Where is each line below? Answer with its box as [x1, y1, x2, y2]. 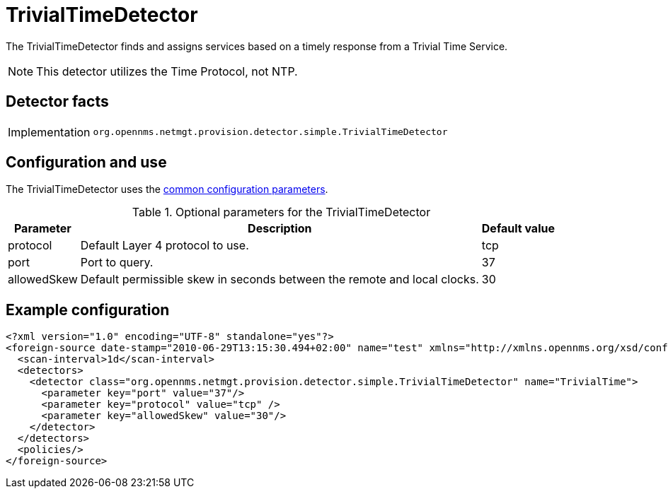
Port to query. [80, 255, 154, 270]
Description [248, 221, 312, 236]
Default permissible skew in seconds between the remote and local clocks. [80, 272, 479, 287]
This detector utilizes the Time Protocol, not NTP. [36, 64, 298, 78]
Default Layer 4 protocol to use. [80, 238, 249, 253]
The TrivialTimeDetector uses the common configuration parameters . [6, 183, 328, 196]
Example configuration [6, 300, 170, 319]
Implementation [8, 124, 91, 139]
